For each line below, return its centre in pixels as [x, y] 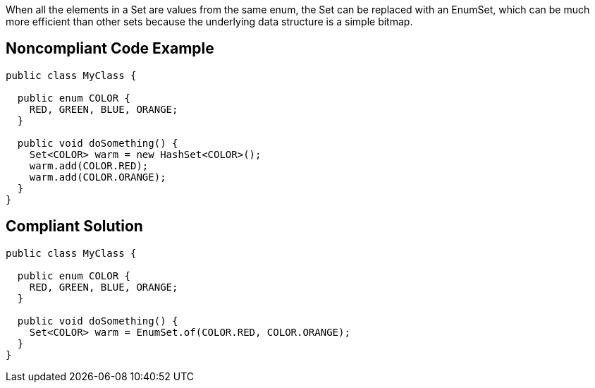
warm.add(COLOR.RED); [89, 165]
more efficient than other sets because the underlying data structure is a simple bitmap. [209, 22]
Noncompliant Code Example [110, 49]
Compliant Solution [74, 226]
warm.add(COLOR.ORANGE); [98, 177]
